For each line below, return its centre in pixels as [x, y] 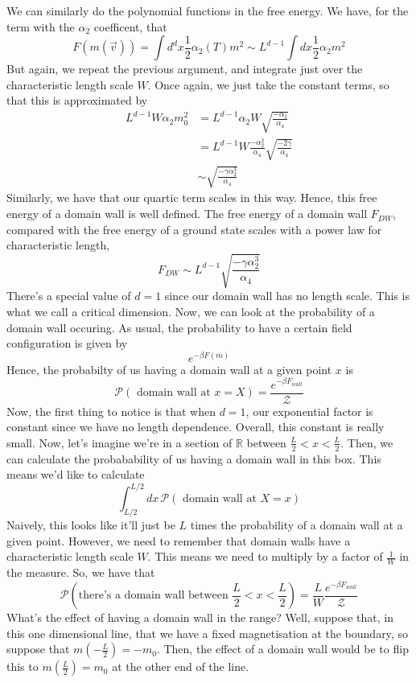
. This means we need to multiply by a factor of [265, 556]
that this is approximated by [77, 100]
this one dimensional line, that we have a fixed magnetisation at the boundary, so [207, 633]
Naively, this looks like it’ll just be [91, 525]
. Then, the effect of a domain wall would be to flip [282, 649]
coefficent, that [130, 26]
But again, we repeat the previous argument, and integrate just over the [185, 69]
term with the [41, 26]
